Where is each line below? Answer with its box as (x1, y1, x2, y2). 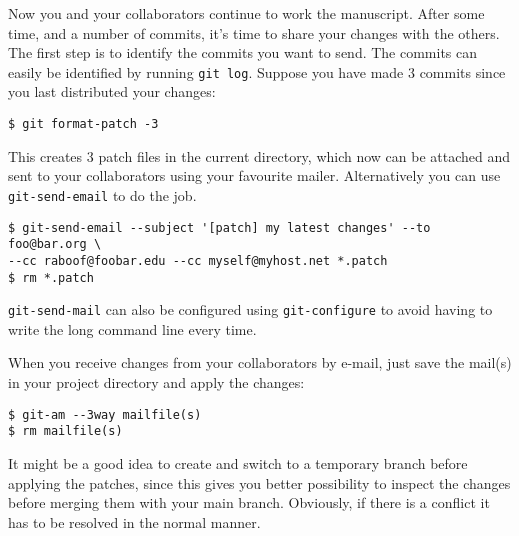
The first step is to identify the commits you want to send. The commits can (8, 42, 478, 63)
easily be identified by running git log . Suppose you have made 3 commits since (8, 61, 506, 82)
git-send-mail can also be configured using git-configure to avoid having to (8, 299, 493, 320)
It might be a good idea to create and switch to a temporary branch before (8, 452, 468, 473)
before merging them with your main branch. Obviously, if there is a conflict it (8, 492, 490, 513)
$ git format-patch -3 (8, 117, 159, 132)
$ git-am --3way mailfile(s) (8, 407, 202, 422)
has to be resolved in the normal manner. (8, 511, 261, 532)
